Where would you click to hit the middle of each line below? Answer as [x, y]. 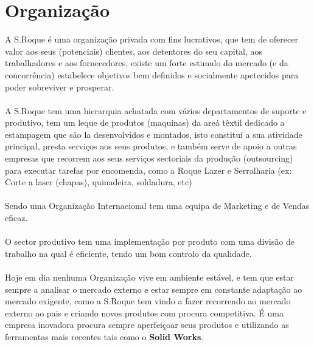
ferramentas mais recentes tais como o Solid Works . [104, 336]
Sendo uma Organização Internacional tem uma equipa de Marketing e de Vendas [157, 206]
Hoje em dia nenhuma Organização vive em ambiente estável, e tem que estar [149, 277]
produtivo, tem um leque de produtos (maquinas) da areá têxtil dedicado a [145, 122]
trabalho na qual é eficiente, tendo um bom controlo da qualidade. [128, 253]
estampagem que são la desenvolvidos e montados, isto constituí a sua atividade [154, 134]
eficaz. [16, 218]
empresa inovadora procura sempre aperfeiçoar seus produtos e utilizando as [147, 325]
